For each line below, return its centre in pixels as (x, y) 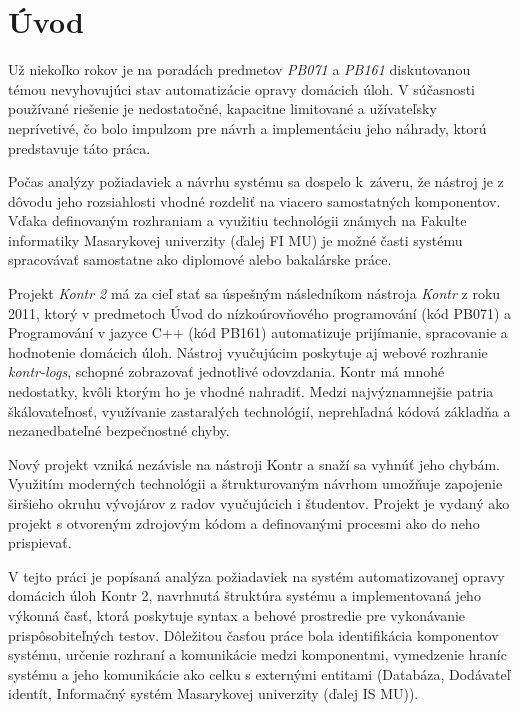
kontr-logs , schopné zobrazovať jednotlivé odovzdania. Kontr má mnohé (226, 371)
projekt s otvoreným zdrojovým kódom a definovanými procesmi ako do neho (244, 522)
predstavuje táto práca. (79, 147)
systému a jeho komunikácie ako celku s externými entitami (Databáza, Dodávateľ (259, 673)
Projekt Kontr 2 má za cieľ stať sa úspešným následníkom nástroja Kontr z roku (254, 293)
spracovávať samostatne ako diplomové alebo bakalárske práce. (200, 259)
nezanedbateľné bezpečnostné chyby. (119, 430)
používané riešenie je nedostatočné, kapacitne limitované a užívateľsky (222, 108)
